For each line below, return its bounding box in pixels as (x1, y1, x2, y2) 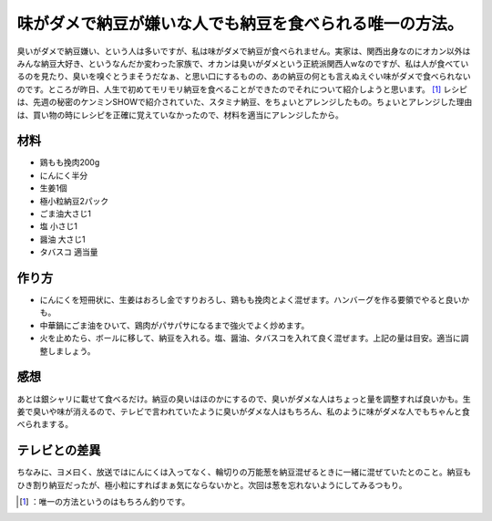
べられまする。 (16, 419, 73, 430)
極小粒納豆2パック (39, 195, 109, 206)
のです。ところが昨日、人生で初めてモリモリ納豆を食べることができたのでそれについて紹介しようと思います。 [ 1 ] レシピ (16, 83, 468, 95)
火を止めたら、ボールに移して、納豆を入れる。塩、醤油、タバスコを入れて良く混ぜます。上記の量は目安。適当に (39, 333, 462, 344)
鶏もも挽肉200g (39, 157, 100, 168)
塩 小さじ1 (39, 221, 77, 232)
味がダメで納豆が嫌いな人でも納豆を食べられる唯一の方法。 (16, 14, 464, 34)
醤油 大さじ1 (39, 234, 86, 245)
